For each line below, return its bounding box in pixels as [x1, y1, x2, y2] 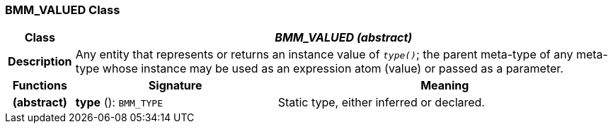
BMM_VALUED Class [5, 3, 120, 17]
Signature [148, 78, 202, 93]
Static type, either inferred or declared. [277, 95, 485, 110]
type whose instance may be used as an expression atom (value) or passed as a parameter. [75, 61, 563, 76]
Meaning [420, 78, 469, 93]
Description [8, 54, 72, 69]
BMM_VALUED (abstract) [275, 30, 413, 45]
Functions [12, 78, 67, 93]
